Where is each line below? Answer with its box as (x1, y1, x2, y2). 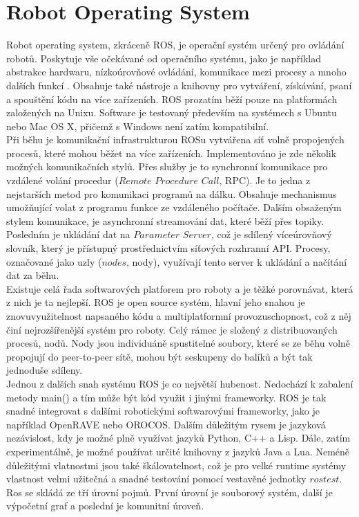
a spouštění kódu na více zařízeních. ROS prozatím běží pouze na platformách (6, 91, 338, 106)
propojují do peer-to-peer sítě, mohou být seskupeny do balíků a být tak (6, 349, 313, 363)
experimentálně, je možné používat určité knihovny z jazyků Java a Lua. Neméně (6, 444, 350, 458)
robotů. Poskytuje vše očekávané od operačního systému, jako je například (6, 51, 322, 65)
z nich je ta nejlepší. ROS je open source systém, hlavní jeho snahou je (6, 295, 305, 309)
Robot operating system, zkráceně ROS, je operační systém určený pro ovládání (6, 37, 345, 52)
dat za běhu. (6, 268, 59, 282)
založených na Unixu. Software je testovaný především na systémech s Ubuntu (6, 105, 337, 120)
